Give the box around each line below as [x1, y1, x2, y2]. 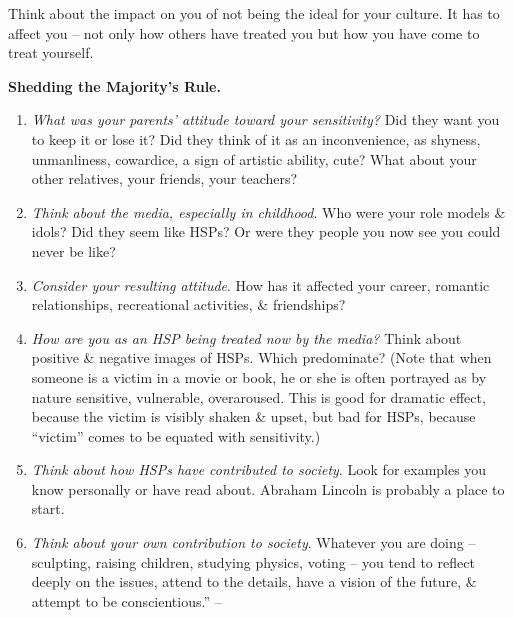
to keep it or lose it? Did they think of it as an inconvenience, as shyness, [31, 128, 481, 149]
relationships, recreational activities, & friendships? [31, 294, 346, 315]
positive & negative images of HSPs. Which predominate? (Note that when [31, 347, 492, 368]
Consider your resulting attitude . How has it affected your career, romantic [31, 274, 490, 295]
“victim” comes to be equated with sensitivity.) [31, 425, 321, 446]
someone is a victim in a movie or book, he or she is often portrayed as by [31, 366, 487, 387]
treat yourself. [8, 42, 94, 63]
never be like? [31, 240, 116, 261]
